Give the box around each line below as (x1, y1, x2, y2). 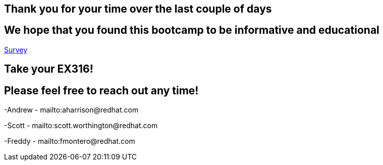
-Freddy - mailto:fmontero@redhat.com (4, 137, 135, 146)
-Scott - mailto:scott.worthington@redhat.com (4, 121, 158, 130)
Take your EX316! (4, 63, 93, 76)
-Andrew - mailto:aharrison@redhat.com (4, 105, 139, 115)
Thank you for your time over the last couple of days (4, 3, 272, 15)
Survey (4, 45, 28, 54)
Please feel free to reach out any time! (4, 84, 199, 97)
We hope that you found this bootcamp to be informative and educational (4, 24, 379, 37)
